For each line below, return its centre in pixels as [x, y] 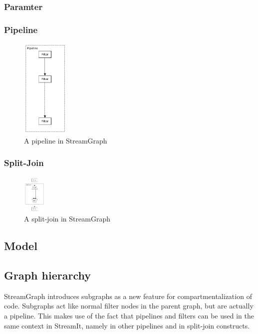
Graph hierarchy [47, 275]
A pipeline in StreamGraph [66, 140]
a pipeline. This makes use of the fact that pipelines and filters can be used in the [129, 316]
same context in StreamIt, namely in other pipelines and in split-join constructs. [127, 325]
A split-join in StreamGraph [67, 219]
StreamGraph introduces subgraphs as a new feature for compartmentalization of [128, 296]
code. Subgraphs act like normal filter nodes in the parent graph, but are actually [129, 306]
